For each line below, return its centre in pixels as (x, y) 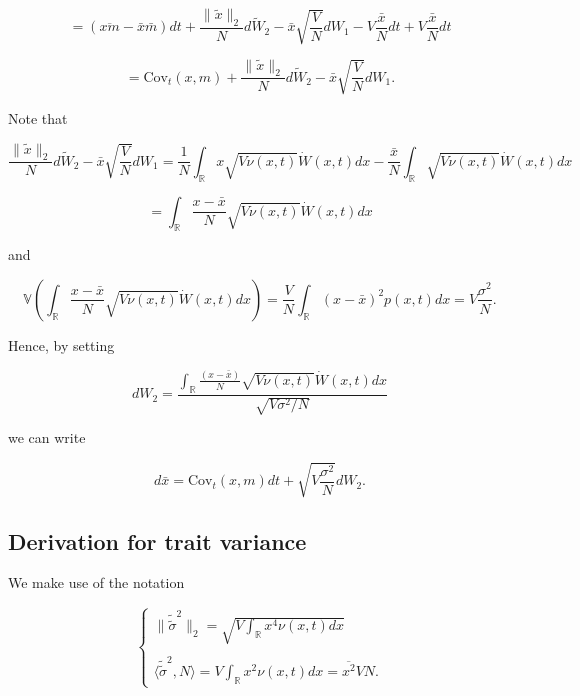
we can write (47, 437)
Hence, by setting (61, 344)
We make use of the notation (96, 582)
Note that (38, 117)
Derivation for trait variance (157, 540)
